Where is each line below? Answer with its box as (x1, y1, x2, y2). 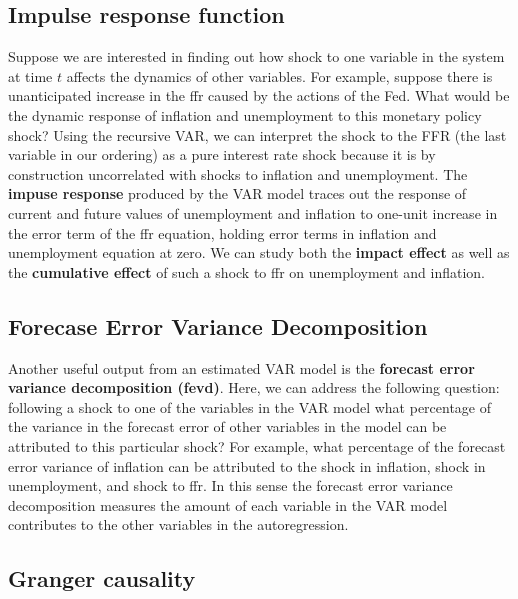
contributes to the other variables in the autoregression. (8, 514, 349, 535)
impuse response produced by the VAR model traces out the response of (8, 183, 467, 204)
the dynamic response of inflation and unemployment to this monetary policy (8, 104, 482, 125)
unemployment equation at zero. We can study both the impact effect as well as (8, 242, 510, 263)
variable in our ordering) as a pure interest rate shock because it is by (8, 144, 436, 165)
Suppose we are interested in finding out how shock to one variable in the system (8, 46, 505, 67)
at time (8, 65, 53, 86)
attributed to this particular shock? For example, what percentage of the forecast (8, 435, 506, 456)
